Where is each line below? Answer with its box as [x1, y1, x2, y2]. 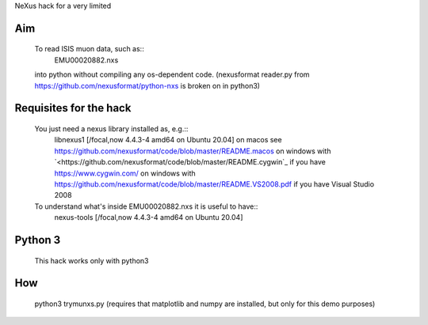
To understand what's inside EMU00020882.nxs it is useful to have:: [34, 202, 258, 211]
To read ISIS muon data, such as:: [34, 44, 144, 54]
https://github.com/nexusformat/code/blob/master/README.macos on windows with [54, 146, 331, 156]
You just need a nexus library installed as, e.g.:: [34, 123, 189, 134]
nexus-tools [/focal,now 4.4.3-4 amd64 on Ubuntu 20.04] [54, 213, 243, 222]
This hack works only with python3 [34, 255, 150, 265]
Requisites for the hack [14, 101, 132, 115]
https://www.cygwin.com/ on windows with [54, 168, 196, 178]
